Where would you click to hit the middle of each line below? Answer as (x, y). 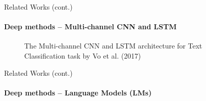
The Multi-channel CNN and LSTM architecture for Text (113, 46)
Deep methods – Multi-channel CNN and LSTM (90, 27)
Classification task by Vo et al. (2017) (83, 55)
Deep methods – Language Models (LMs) (78, 92)
